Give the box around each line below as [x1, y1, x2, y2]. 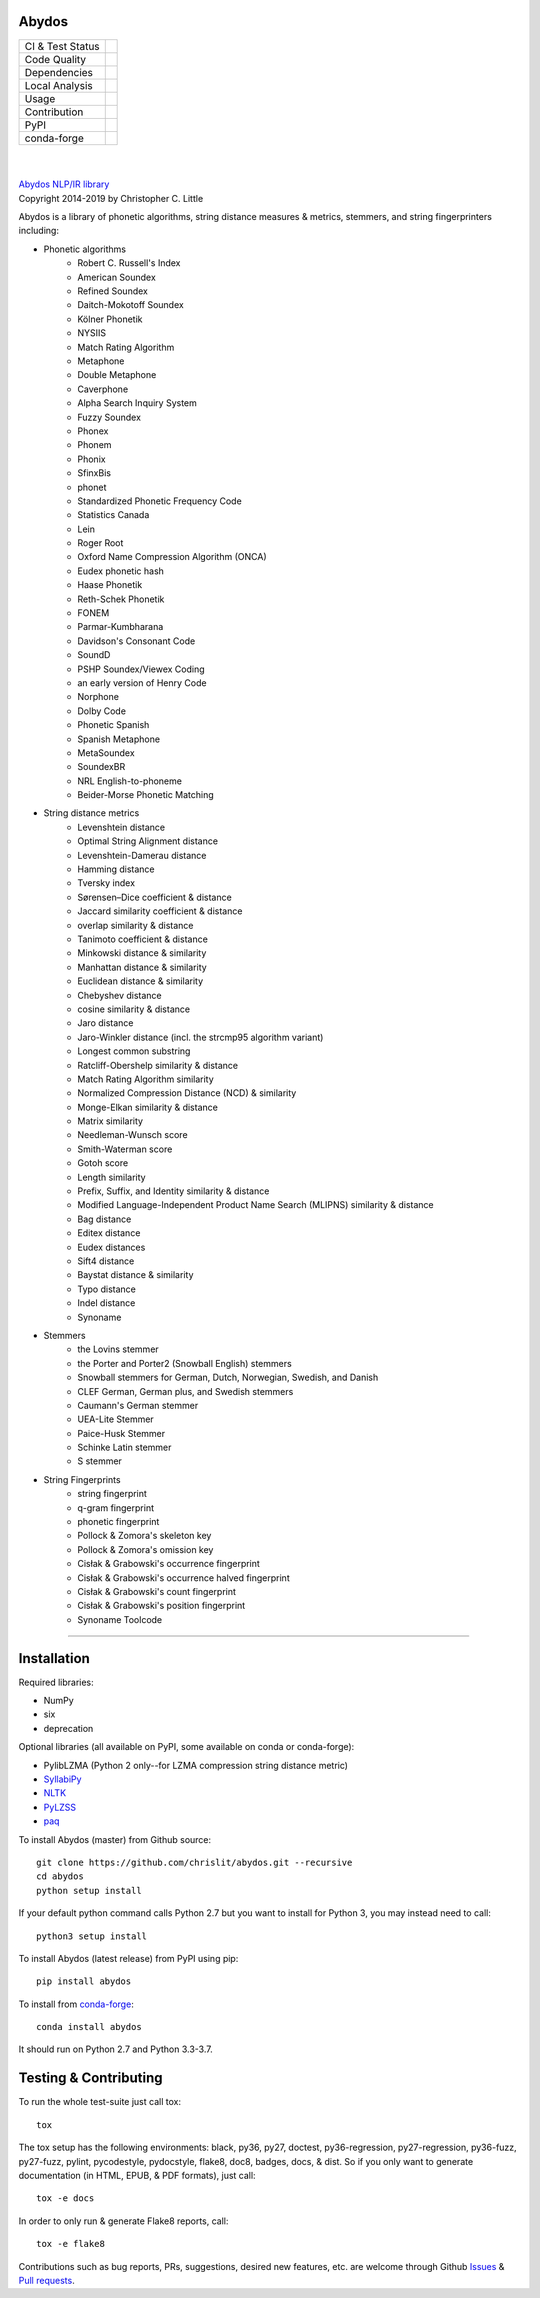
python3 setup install [36, 1930, 148, 1942]
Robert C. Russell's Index [77, 257, 181, 269]
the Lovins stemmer [77, 1343, 159, 1355]
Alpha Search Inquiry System [77, 397, 197, 409]
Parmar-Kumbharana [77, 621, 164, 633]
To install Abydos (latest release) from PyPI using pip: [18, 1952, 239, 1964]
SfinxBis [77, 467, 112, 479]
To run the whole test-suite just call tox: [18, 2096, 182, 2108]
